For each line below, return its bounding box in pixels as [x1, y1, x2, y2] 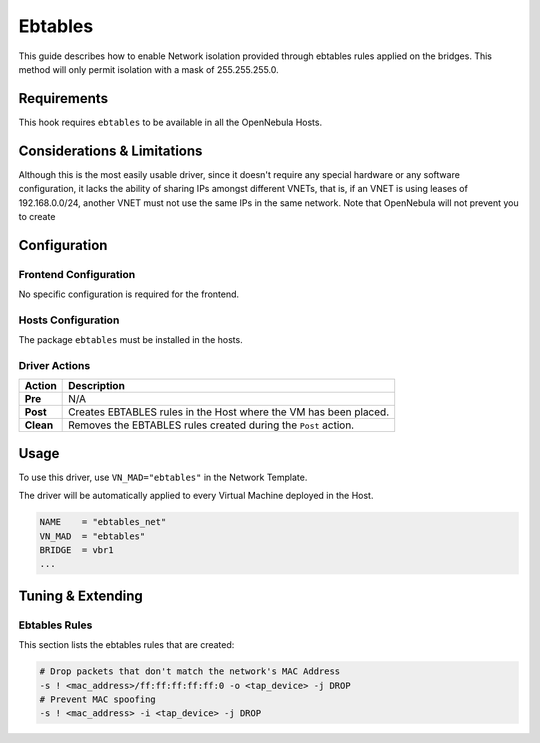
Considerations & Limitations [18, 142, 203, 159]
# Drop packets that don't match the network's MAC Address [39, 666, 341, 677]
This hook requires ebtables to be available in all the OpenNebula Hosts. [18, 116, 323, 128]
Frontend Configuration [18, 267, 136, 281]
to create [18, 210, 56, 222]
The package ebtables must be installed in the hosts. [18, 334, 244, 346]
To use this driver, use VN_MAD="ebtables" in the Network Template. [18, 471, 308, 483]
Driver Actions [18, 358, 91, 372]
